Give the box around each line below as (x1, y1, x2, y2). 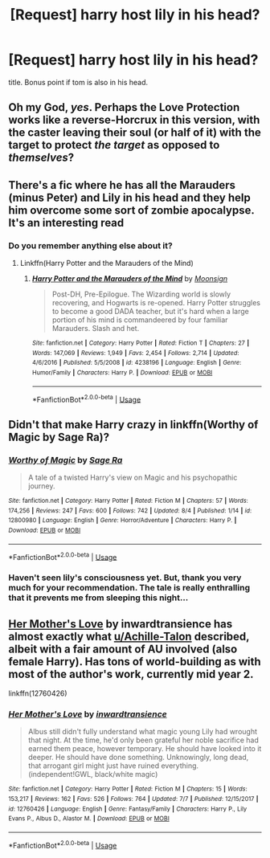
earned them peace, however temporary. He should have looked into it (27, 744, 262, 754)
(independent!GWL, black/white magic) (27, 770, 158, 779)
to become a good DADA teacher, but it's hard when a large (51, 307, 249, 317)
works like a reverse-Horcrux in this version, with (8, 113, 260, 127)
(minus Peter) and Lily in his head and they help (8, 190, 251, 204)
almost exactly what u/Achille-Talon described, (8, 629, 250, 643)
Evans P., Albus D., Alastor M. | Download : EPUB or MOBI (8, 815, 170, 823)
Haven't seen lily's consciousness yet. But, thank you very (8, 572, 242, 583)
